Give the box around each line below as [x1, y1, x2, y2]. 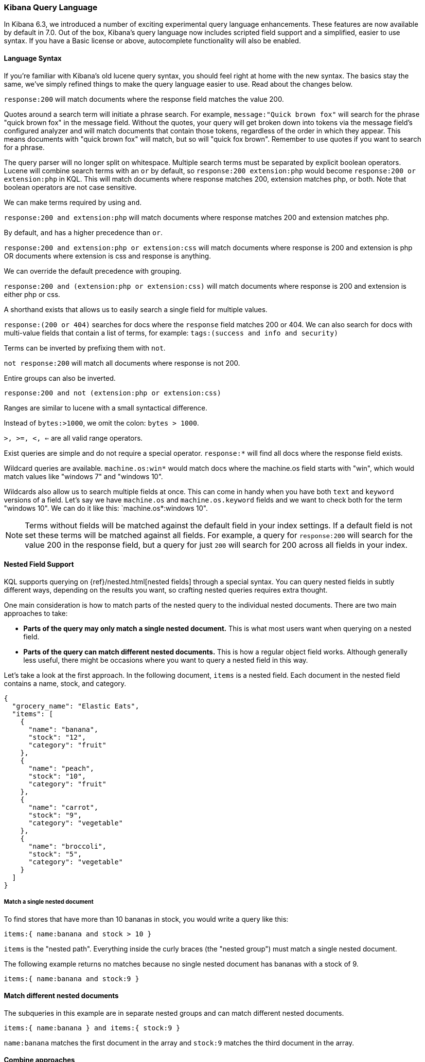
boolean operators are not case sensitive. [4, 183, 137, 191]
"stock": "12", [28, 733, 86, 741]
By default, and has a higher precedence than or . [4, 228, 163, 237]
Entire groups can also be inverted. [4, 373, 116, 382]
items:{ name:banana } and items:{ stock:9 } [4, 1024, 180, 1032]
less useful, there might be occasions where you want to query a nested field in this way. [23, 655, 308, 664]
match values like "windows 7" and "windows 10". [4, 472, 163, 481]
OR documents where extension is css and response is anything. [4, 251, 211, 260]
